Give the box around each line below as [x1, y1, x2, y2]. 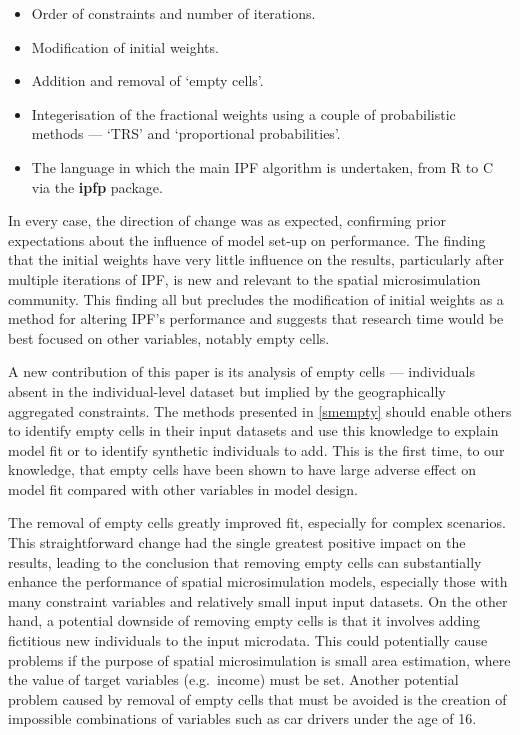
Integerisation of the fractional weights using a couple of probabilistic [31, 103, 456, 124]
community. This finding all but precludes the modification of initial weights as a [8, 288, 504, 309]
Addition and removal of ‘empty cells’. [31, 70, 264, 91]
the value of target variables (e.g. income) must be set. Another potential [8, 669, 459, 690]
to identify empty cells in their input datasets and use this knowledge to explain [8, 420, 499, 441]
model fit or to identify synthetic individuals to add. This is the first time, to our [8, 439, 505, 460]
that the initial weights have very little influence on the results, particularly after [8, 249, 504, 270]
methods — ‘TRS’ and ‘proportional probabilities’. [31, 123, 341, 144]
